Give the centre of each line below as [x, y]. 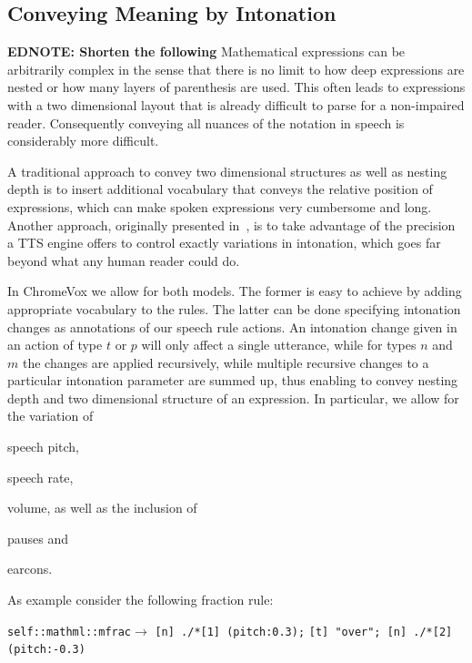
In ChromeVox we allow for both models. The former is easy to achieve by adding [235, 291]
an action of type [55, 345]
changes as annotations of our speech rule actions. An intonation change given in [232, 326]
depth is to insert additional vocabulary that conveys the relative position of [220, 189]
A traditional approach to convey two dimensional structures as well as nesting [227, 171]
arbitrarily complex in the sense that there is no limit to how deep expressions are [236, 69]
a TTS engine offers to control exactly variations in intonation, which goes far [224, 243]
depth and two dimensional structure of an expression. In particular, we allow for [233, 398]
